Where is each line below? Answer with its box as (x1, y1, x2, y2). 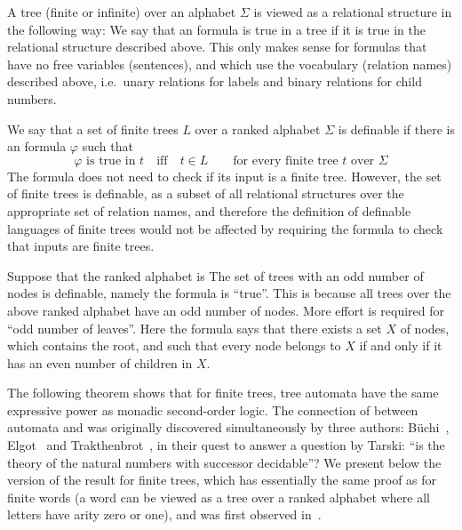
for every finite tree (233, 154, 339, 167)
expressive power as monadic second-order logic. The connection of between (7, 400, 418, 419)
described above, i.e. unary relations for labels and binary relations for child (7, 72, 422, 91)
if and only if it (359, 336, 442, 355)
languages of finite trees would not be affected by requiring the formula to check (7, 219, 443, 237)
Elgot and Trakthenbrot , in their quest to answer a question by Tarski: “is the (7, 436, 445, 454)
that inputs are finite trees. (7, 237, 155, 255)
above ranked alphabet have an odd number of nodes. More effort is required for (7, 301, 445, 319)
